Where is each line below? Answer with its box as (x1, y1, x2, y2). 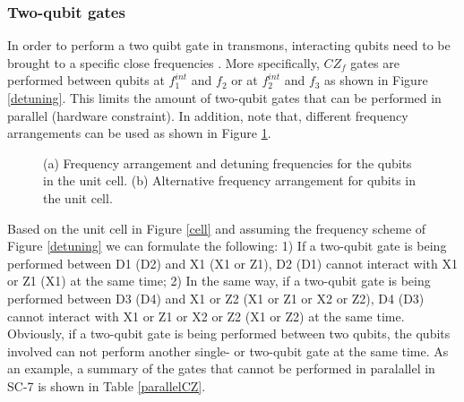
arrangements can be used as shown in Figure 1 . (7, 124, 271, 142)
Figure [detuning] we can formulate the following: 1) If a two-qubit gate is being (7, 236, 447, 255)
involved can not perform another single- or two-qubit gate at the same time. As (7, 341, 449, 360)
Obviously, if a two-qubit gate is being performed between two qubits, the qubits (7, 324, 451, 343)
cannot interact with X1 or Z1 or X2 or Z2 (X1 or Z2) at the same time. (7, 306, 405, 325)
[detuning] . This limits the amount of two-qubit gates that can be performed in (7, 89, 442, 107)
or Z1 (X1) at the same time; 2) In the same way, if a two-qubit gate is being (7, 271, 431, 290)
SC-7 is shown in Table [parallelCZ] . (7, 376, 206, 395)
